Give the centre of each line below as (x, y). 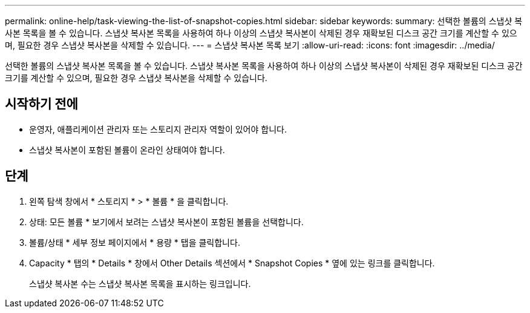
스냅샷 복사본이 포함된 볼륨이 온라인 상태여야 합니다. (127, 150)
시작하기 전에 (41, 104)
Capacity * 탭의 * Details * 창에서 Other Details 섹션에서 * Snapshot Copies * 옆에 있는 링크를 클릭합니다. (232, 263)
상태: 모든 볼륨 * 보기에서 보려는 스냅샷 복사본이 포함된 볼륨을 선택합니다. (166, 222)
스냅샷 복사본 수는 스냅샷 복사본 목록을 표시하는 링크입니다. (140, 283)
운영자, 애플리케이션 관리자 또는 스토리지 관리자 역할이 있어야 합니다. (158, 129)
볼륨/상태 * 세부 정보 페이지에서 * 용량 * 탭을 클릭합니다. (135, 242)
